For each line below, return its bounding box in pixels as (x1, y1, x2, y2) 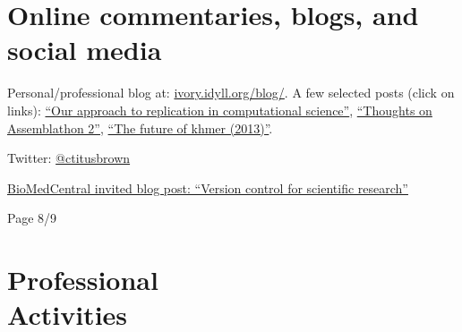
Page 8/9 (7, 209, 57, 227)
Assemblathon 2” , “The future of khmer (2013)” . (7, 118, 273, 137)
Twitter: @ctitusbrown (7, 149, 131, 167)
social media (7, 31, 162, 68)
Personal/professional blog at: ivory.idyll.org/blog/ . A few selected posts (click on (7, 83, 455, 102)
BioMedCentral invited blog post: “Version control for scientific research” (7, 178, 408, 197)
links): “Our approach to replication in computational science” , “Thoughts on (7, 100, 432, 119)
